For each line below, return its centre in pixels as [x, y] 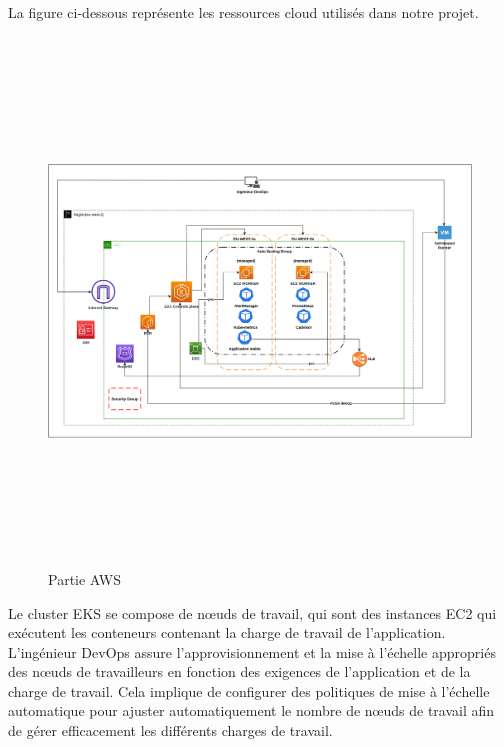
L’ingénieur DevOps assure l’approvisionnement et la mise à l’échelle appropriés [252, 651]
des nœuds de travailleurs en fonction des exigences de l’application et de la [239, 671]
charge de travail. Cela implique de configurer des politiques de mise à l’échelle [249, 690]
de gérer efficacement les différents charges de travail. [170, 730]
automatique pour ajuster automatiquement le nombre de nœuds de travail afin [251, 710]
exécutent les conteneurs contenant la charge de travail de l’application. [227, 632]
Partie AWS [84, 578]
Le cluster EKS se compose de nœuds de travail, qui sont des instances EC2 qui [252, 612]
